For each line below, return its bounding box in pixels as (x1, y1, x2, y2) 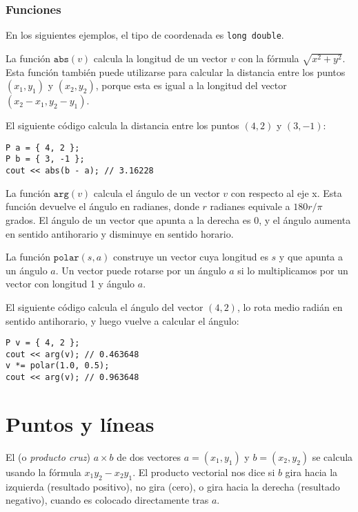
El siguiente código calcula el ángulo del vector (6, 299, 203, 314)
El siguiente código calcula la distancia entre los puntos (6, 118, 239, 133)
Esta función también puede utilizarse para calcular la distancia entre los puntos (6, 64, 346, 79)
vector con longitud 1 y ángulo (6, 276, 135, 291)
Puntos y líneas (6, 409, 155, 437)
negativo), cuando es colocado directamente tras (6, 493, 209, 507)
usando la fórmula (6, 464, 81, 479)
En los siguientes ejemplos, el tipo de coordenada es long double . (6, 28, 284, 42)
